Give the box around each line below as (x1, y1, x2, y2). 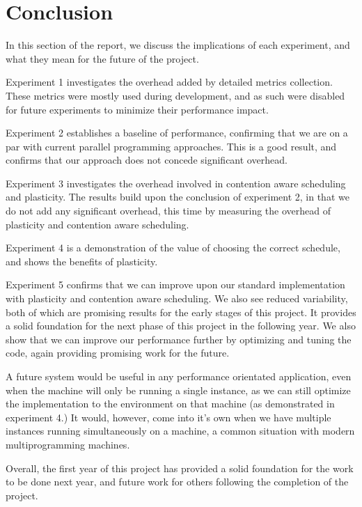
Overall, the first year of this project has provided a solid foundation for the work (6, 460, 354, 475)
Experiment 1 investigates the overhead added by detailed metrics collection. (6, 75, 333, 89)
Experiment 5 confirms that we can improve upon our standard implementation (6, 277, 345, 292)
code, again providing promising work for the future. (6, 345, 230, 360)
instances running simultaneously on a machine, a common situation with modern (6, 423, 355, 438)
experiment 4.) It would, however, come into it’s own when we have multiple (6, 409, 331, 424)
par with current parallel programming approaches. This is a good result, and (6, 139, 337, 153)
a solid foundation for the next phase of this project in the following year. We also (6, 318, 356, 333)
